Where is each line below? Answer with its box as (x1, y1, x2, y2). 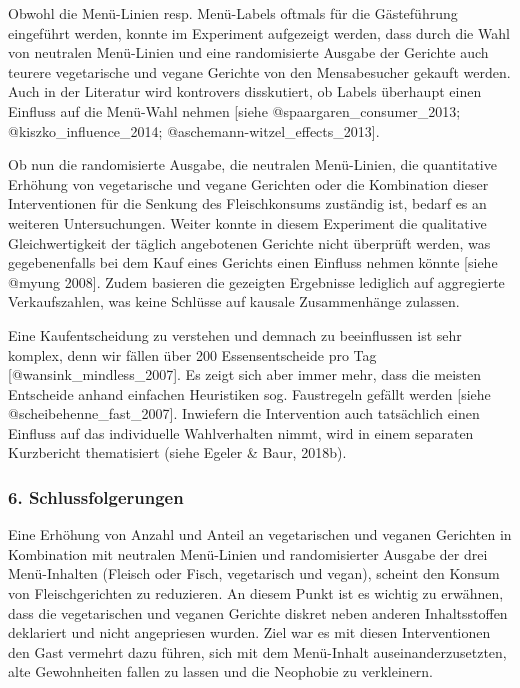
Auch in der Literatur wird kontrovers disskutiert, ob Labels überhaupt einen (8, 81, 482, 102)
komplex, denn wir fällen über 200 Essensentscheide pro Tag (8, 344, 377, 365)
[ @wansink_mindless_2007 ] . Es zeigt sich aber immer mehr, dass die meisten (8, 364, 482, 385)
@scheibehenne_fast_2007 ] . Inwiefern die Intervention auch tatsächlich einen (8, 403, 480, 424)
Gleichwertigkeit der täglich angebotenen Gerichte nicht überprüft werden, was (8, 232, 491, 253)
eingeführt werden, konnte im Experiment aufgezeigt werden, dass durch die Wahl (8, 22, 510, 43)
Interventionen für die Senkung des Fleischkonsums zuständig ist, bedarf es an (8, 193, 487, 214)
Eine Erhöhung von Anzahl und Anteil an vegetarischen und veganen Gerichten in (8, 524, 512, 545)
